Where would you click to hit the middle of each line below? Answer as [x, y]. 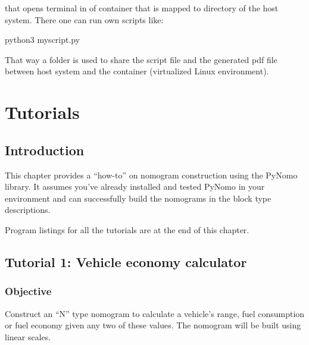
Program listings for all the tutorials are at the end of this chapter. [127, 229]
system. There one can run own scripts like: [84, 19]
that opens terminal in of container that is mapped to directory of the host [142, 8]
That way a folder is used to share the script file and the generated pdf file [141, 59]
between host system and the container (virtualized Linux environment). [137, 71]
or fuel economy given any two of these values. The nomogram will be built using [153, 325]
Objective [28, 291]
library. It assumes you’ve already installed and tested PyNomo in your [135, 186]
